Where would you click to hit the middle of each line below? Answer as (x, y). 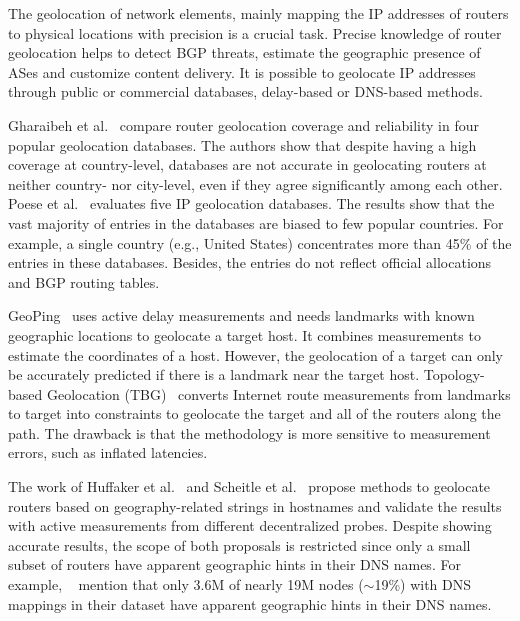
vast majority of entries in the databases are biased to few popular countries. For (256, 222)
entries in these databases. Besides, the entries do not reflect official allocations (250, 262)
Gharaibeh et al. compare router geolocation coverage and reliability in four (243, 124)
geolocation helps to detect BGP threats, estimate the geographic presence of (244, 52)
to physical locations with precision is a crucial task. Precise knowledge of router (255, 32)
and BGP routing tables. (84, 281)
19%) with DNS (423, 584)
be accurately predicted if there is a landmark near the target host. (214, 374)
